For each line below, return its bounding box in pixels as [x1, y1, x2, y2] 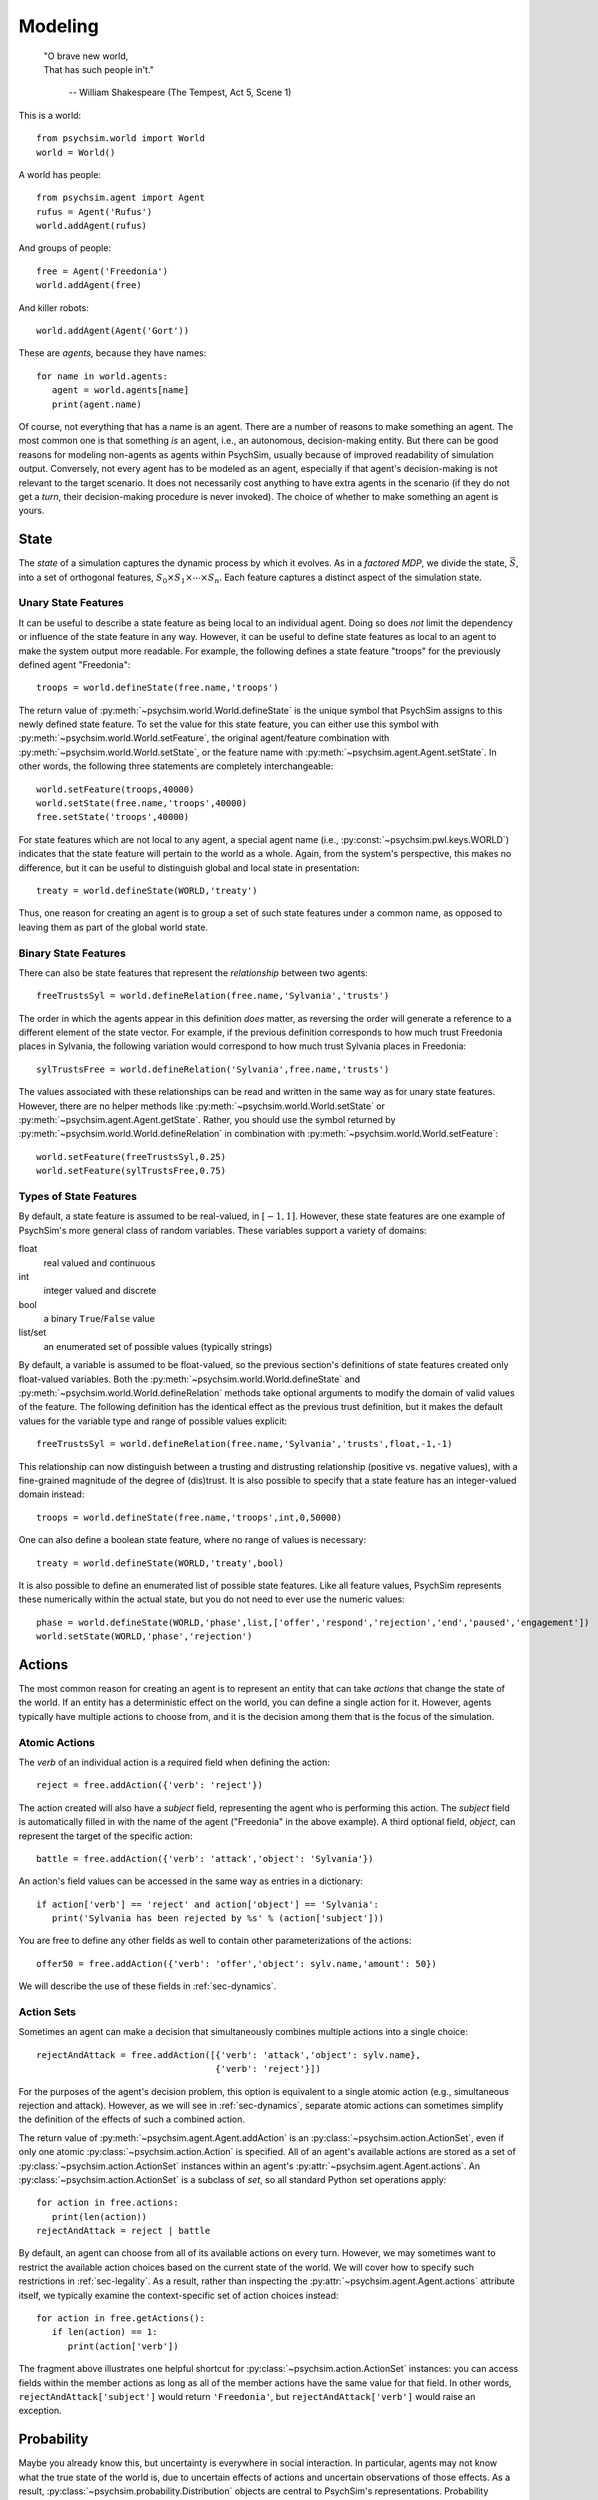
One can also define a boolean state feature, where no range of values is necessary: [18, 1534, 367, 1546]
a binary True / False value [43, 1313, 155, 1325]
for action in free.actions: [36, 2197, 179, 2209]
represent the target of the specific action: [18, 1830, 194, 1842]
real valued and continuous [43, 1256, 156, 1269]
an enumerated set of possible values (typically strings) [43, 1340, 273, 1352]
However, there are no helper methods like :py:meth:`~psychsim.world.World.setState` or [18, 1100, 385, 1112]
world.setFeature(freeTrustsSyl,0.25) [36, 1151, 227, 1162]
